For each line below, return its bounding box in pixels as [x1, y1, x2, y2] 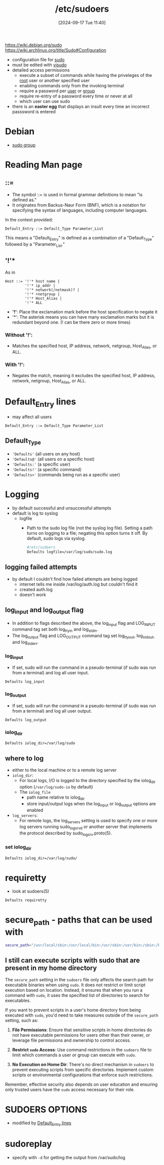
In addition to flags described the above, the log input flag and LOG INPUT [12, 620, 155, 627]
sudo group [12, 142, 36, 148]
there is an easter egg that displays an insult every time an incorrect [12, 103, 150, 109]
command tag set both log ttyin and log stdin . [12, 626, 99, 634]
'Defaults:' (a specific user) [12, 461, 71, 467]
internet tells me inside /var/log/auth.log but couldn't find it [19, 581, 138, 587]
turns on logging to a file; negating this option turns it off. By [26, 530, 148, 536]
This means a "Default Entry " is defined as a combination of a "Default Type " [5, 235, 154, 242]
